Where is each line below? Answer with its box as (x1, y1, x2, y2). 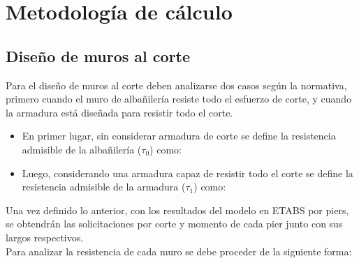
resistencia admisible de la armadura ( (22, 179, 186, 194)
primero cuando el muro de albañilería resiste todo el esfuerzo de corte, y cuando (6, 91, 352, 106)
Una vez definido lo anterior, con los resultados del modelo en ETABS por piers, (6, 202, 349, 217)
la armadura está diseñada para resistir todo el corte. (6, 105, 233, 119)
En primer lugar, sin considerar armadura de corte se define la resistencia (22, 128, 336, 143)
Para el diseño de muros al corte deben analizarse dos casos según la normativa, (6, 77, 347, 92)
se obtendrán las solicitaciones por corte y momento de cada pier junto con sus (6, 216, 343, 231)
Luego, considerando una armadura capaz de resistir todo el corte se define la (22, 165, 353, 180)
